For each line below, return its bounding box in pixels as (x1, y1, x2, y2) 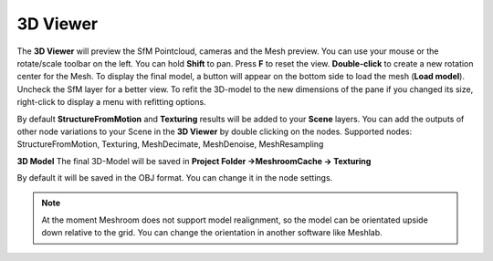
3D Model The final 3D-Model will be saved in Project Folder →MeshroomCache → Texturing (16, 155, 372, 166)
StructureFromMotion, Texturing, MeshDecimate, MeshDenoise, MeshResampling (16, 139, 324, 150)
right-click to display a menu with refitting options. (16, 97, 206, 108)
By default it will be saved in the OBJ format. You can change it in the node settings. (16, 172, 333, 183)
